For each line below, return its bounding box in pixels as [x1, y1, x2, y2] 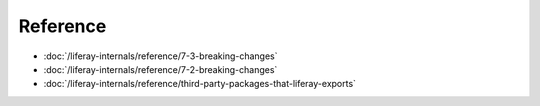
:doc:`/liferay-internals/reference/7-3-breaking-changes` [43, 50, 279, 62]
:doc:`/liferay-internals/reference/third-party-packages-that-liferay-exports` [43, 78, 357, 90]
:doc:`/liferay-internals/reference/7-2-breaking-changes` [43, 63, 278, 75]
